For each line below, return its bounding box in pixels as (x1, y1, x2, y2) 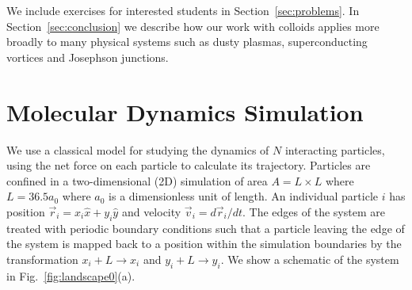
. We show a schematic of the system (220, 250, 399, 267)
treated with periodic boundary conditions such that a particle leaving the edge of (6, 219, 405, 236)
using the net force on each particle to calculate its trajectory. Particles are (6, 157, 371, 174)
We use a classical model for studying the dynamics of (6, 141, 269, 158)
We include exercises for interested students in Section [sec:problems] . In (6, 2, 360, 18)
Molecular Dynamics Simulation (6, 95, 364, 128)
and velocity (121, 203, 181, 219)
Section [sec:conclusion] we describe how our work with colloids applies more (6, 17, 380, 34)
